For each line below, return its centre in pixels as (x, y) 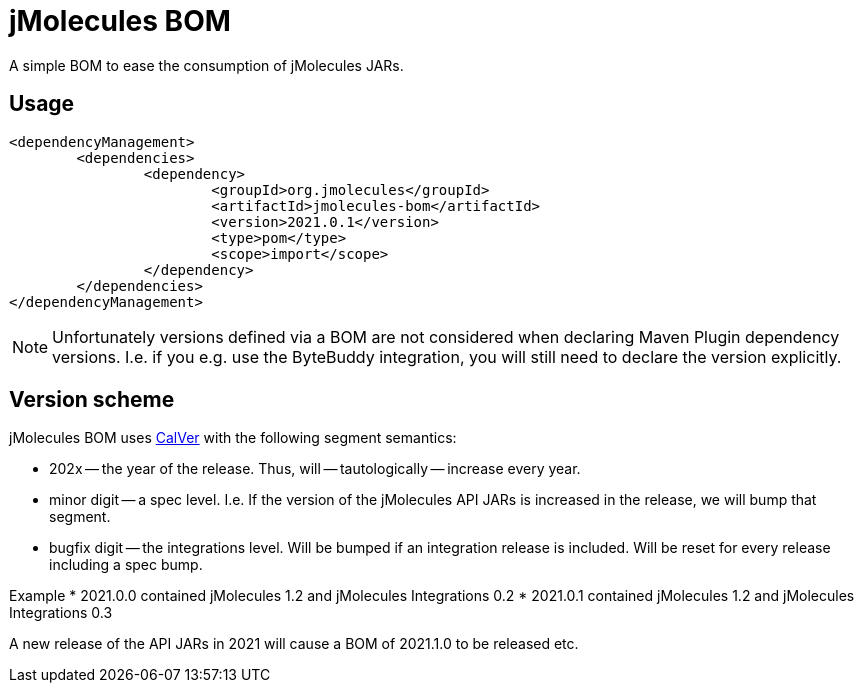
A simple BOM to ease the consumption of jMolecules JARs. (206, 65)
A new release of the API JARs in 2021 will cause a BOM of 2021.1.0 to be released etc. (294, 644)
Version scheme (92, 400)
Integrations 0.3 (61, 613)
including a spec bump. (126, 565)
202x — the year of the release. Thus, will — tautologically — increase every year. (315, 469)
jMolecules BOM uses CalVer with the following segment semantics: (233, 438)
